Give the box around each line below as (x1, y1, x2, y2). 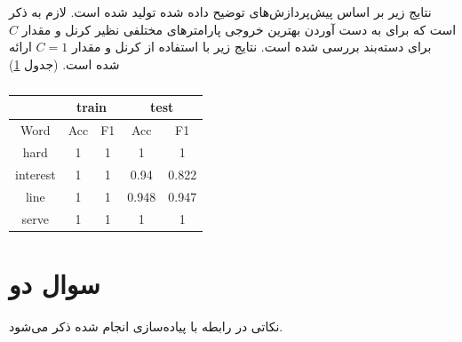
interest (15, 164, 56, 183)
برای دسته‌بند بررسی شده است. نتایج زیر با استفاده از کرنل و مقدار (71, 37, 432, 56)
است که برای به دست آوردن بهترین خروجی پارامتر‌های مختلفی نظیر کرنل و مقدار (21, 20, 457, 38)
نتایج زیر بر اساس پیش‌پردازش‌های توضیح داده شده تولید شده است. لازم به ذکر (9, 3, 432, 20)
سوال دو (9, 265, 100, 301)
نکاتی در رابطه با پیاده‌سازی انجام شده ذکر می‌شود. (9, 316, 283, 335)
